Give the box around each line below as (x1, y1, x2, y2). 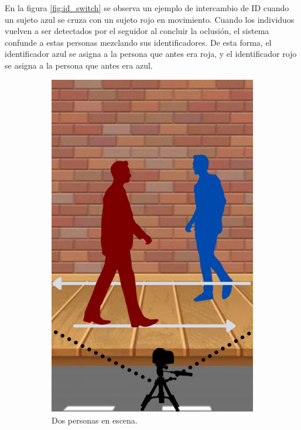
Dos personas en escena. (52, 414, 138, 426)
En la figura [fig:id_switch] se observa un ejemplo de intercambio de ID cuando (5, 2, 289, 13)
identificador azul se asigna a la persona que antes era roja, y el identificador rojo (5, 48, 297, 60)
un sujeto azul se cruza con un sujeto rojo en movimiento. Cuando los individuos (5, 13, 295, 25)
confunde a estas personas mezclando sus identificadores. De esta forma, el (5, 36, 272, 48)
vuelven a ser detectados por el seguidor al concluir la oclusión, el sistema (5, 25, 269, 37)
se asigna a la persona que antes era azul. (5, 59, 153, 71)
